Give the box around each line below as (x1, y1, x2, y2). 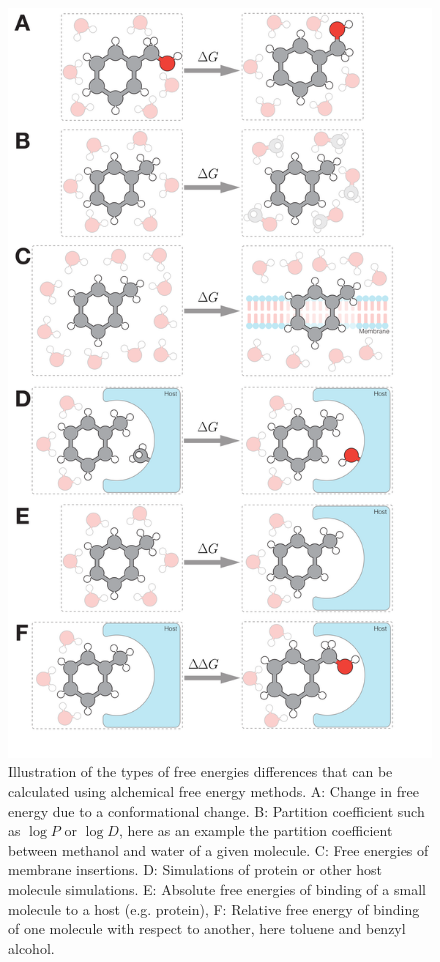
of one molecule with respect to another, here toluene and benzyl (8, 918, 406, 939)
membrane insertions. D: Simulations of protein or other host (8, 859, 383, 880)
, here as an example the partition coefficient (118, 820, 393, 841)
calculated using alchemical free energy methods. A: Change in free (8, 781, 419, 802)
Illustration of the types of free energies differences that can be (8, 761, 393, 782)
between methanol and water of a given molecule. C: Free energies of (8, 839, 429, 860)
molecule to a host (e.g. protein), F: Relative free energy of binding (8, 898, 420, 919)
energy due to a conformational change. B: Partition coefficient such (8, 800, 425, 821)
